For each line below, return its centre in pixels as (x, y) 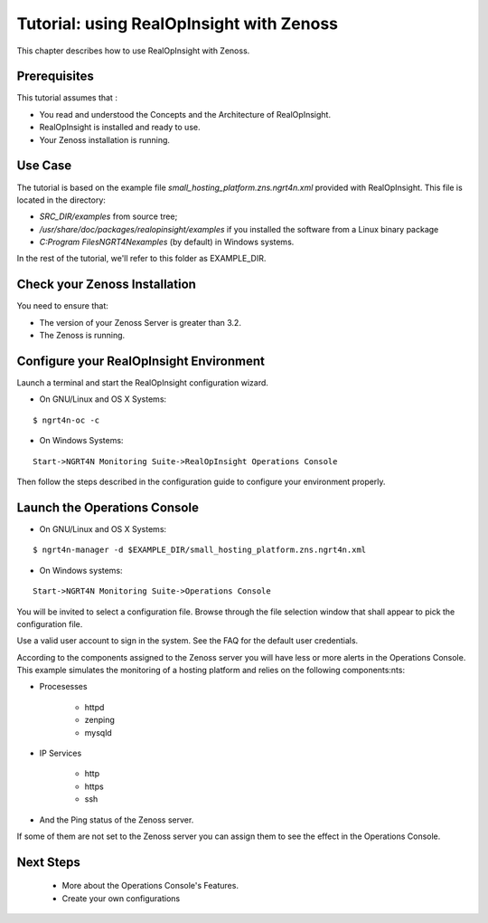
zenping (99, 720)
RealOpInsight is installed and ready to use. (120, 128)
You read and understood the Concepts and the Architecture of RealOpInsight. (185, 114)
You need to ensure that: (62, 306)
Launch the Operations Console (108, 507)
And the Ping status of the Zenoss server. (117, 820)
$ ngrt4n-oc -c (66, 420)
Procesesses (63, 687)
